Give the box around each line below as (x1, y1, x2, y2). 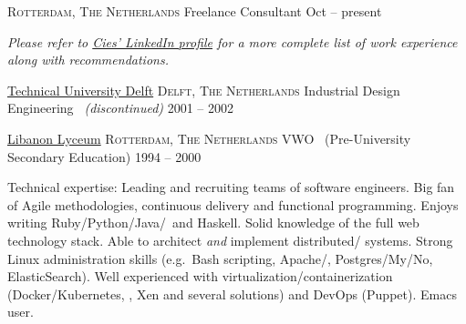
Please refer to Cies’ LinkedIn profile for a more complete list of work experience (7, 32, 458, 51)
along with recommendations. (7, 50, 169, 69)
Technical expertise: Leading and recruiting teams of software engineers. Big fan (7, 177, 455, 197)
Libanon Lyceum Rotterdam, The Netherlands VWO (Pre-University (7, 128, 411, 147)
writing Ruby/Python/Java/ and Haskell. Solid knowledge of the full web (7, 213, 419, 232)
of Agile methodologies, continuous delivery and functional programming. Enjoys (7, 195, 459, 214)
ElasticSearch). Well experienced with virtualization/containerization (7, 267, 393, 286)
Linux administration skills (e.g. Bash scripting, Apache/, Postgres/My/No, (7, 248, 433, 268)
